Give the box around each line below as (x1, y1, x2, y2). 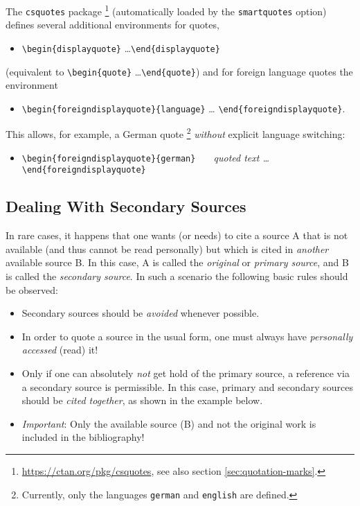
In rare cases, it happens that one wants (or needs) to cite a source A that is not (6, 228, 348, 243)
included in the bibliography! (21, 430, 145, 444)
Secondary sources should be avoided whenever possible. (21, 306, 260, 320)
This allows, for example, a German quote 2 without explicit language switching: (6, 125, 345, 141)
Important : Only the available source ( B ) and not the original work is (21, 416, 316, 430)
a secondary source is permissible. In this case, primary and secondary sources (21, 379, 353, 394)
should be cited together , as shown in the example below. (21, 393, 263, 408)
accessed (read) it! (21, 342, 98, 357)
